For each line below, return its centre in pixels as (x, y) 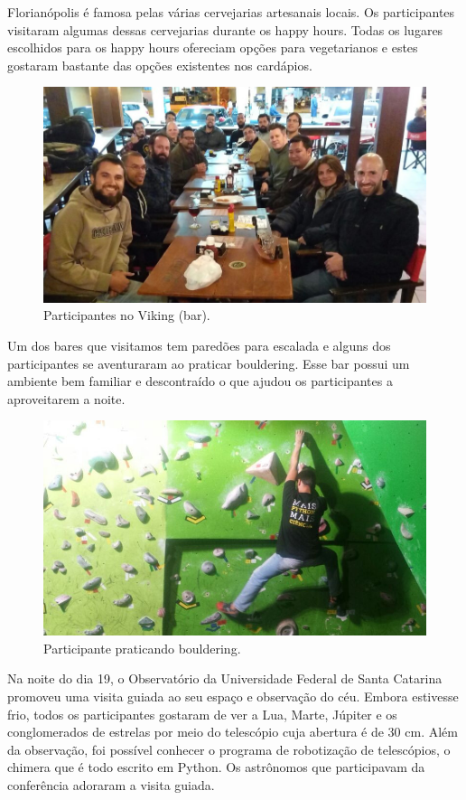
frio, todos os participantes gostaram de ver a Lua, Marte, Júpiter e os (202, 714)
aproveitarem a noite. (66, 398)
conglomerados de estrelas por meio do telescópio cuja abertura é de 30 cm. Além (233, 732)
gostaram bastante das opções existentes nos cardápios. (160, 65)
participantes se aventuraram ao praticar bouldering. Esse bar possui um (209, 363)
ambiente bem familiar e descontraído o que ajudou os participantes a (200, 381)
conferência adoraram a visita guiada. (111, 784)
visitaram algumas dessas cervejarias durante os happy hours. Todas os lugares (225, 29)
